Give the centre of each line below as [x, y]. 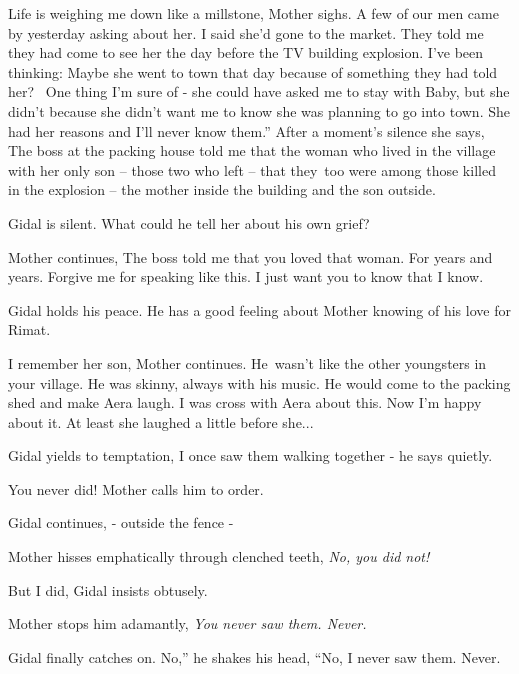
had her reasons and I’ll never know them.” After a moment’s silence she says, [246, 130]
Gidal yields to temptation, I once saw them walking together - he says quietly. [250, 455]
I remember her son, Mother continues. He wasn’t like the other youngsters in [247, 362]
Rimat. [29, 329]
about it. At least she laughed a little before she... [161, 421]
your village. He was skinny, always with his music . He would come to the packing [259, 382]
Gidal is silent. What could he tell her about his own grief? [189, 222]
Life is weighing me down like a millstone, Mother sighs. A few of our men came [253, 13]
